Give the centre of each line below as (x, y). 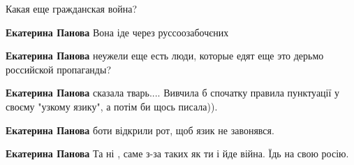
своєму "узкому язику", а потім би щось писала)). (112, 106)
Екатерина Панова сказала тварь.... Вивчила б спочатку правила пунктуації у (173, 93)
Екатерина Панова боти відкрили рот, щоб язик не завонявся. (140, 130)
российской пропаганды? (59, 69)
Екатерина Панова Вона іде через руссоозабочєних (117, 32)
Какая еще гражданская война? (72, 8)
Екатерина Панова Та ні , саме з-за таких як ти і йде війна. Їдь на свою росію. (177, 153)
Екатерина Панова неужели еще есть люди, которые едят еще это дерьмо (165, 56)
